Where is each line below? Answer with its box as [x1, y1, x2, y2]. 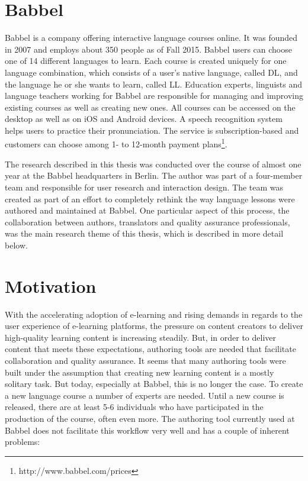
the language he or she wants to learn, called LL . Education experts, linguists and [5, 78, 302, 90]
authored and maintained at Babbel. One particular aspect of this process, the [5, 204, 290, 217]
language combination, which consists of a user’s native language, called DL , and [5, 66, 298, 78]
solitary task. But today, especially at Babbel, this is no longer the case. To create [5, 377, 303, 390]
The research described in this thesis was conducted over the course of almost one [5, 157, 301, 170]
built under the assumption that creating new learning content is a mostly [5, 366, 274, 378]
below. [5, 238, 28, 251]
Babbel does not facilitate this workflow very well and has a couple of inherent [5, 424, 290, 436]
